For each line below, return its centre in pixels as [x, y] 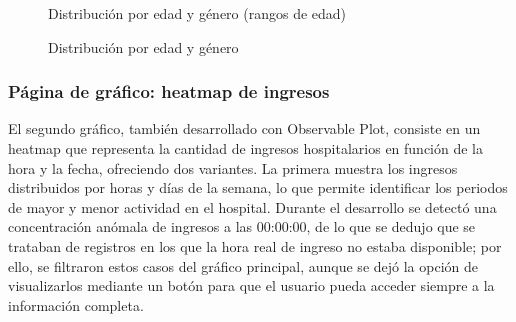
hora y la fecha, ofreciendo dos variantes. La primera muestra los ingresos [233, 167]
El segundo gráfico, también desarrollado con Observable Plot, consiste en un [244, 128]
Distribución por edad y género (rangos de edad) [197, 13]
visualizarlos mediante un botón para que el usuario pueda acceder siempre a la [251, 285]
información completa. [76, 304]
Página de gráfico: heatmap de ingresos [169, 91]
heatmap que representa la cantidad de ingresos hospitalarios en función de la [246, 148]
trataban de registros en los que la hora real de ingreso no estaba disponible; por [255, 245]
